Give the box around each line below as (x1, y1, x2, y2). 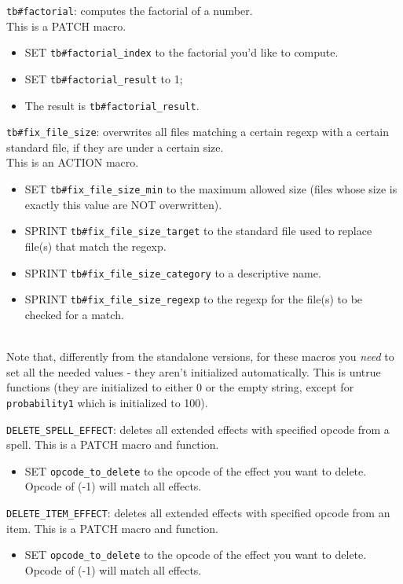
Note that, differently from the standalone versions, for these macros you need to (6, 348, 394, 365)
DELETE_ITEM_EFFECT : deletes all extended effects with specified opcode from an (6, 505, 390, 520)
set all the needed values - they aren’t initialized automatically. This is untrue (6, 363, 381, 380)
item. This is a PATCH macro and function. (6, 520, 218, 536)
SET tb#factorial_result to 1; (24, 70, 183, 86)
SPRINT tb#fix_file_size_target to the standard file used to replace (24, 222, 372, 239)
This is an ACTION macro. (6, 154, 139, 171)
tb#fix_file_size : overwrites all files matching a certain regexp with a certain (6, 123, 390, 140)
